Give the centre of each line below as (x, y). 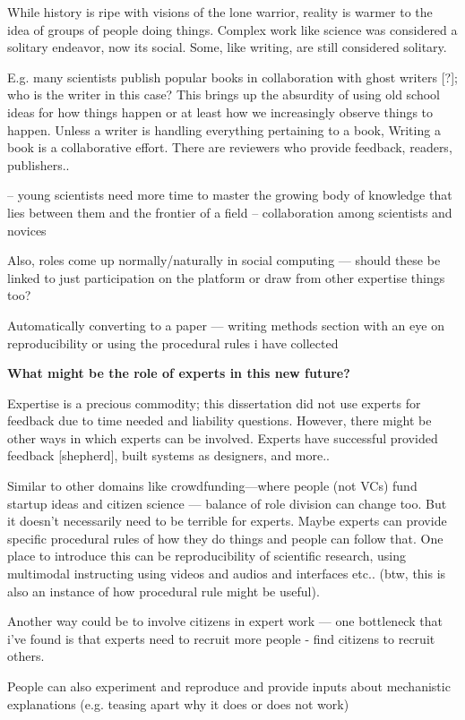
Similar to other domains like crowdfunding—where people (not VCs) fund (212, 486)
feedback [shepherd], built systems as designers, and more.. (168, 455)
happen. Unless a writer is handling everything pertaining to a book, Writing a (224, 129)
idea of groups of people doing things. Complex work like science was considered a (232, 29)
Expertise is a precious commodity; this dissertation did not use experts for (214, 403)
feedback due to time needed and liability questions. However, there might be (220, 420)
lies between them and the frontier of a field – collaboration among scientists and (230, 212)
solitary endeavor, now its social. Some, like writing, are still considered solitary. (227, 47)
